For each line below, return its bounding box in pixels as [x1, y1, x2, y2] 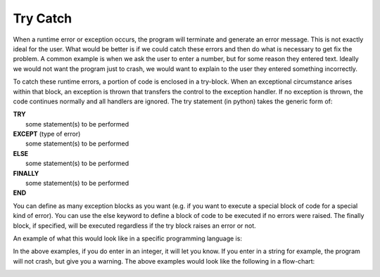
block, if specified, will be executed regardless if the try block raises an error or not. [13, 221, 256, 230]
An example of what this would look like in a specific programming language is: [13, 234, 243, 243]
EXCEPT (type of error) [13, 130, 81, 138]
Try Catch [13, 11, 72, 26]
